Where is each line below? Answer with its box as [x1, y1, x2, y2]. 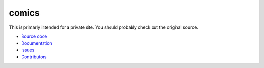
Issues [21, 47, 35, 53]
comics [9, 7, 40, 18]
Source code [21, 33, 47, 39]
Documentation [21, 40, 52, 46]
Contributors [21, 54, 47, 60]
